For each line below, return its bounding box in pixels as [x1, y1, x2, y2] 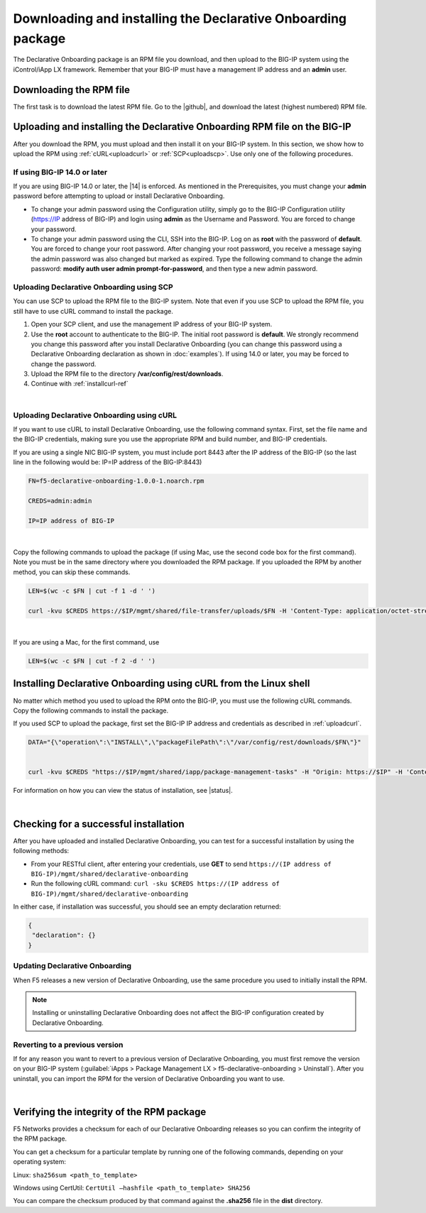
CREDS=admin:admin [28, 497, 92, 505]
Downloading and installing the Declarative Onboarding [13, 11, 347, 26]
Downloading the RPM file [13, 84, 131, 96]
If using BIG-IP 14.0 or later [13, 167, 108, 177]
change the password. [31, 359, 97, 368]
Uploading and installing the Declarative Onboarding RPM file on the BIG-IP [13, 121, 351, 133]
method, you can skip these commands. [13, 568, 131, 576]
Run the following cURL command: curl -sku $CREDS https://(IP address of [31, 879, 280, 888]
